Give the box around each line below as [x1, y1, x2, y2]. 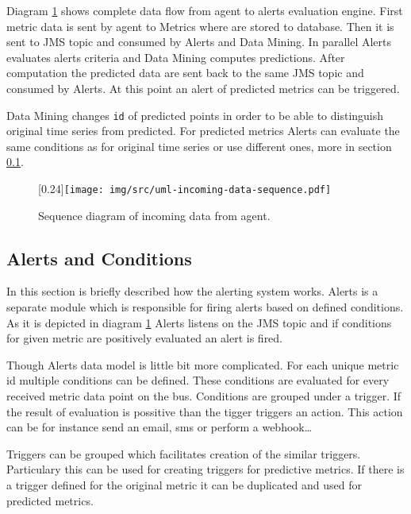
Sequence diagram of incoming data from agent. [38, 207, 271, 223]
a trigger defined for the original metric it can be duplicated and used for [6, 476, 362, 493]
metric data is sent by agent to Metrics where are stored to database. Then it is [6, 17, 394, 34]
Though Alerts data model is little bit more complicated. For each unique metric [6, 356, 399, 373]
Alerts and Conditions [6, 245, 192, 270]
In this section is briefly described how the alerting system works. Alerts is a [6, 283, 378, 300]
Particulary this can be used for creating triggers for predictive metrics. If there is [6, 461, 405, 477]
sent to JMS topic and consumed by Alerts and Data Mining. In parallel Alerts [6, 33, 392, 50]
